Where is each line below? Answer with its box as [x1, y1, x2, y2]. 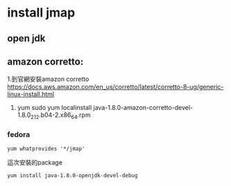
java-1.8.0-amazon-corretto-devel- [93, 104, 193, 112]
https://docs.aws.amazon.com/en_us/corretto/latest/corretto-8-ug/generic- [7, 83, 224, 91]
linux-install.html [7, 90, 54, 98]
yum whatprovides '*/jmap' [7, 145, 85, 153]
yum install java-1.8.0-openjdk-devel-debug [7, 172, 138, 179]
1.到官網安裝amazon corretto [7, 75, 89, 84]
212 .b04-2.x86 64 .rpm [31, 111, 92, 121]
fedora [7, 130, 31, 140]
